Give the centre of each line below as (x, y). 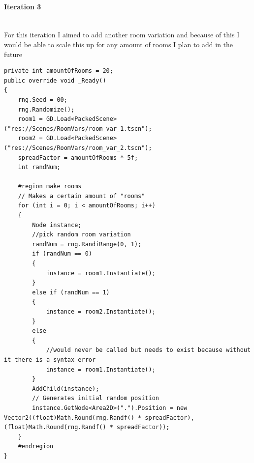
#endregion (36, 447)
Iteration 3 (23, 6)
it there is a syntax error (50, 360)
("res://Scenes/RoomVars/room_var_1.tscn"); (78, 129)
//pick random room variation (81, 235)
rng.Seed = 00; (43, 100)
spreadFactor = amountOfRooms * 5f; (78, 158)
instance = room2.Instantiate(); (101, 312)
